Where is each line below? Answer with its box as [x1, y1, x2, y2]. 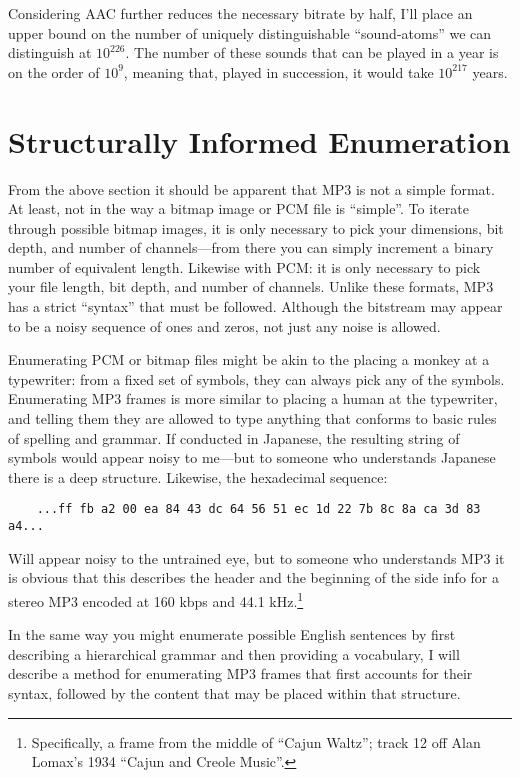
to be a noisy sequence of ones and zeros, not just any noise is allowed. [8, 315, 441, 336]
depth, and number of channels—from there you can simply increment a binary [8, 237, 494, 258]
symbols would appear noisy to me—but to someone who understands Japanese [8, 447, 496, 468]
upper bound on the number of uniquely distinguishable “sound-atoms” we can [8, 22, 492, 43]
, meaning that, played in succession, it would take [123, 61, 434, 82]
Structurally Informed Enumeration [8, 120, 511, 161]
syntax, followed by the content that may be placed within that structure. [8, 682, 461, 703]
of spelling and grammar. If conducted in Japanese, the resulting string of [8, 427, 460, 448]
